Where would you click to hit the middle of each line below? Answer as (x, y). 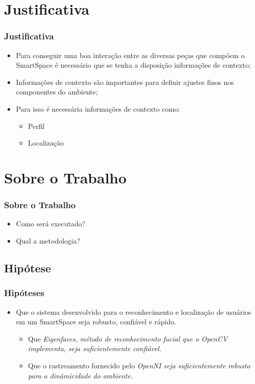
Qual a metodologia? (48, 240)
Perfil (36, 126)
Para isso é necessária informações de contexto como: (98, 108)
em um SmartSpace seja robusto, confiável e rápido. (96, 322)
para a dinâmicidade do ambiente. (80, 375)
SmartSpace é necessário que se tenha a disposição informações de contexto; (133, 65)
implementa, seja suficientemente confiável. (95, 348)
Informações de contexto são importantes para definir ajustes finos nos (125, 82)
